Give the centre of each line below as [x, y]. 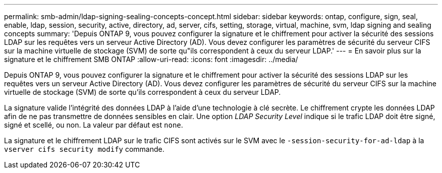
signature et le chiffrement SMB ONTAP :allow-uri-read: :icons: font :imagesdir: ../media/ [151, 59]
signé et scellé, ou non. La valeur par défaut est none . [94, 125]
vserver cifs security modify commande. [84, 149]
